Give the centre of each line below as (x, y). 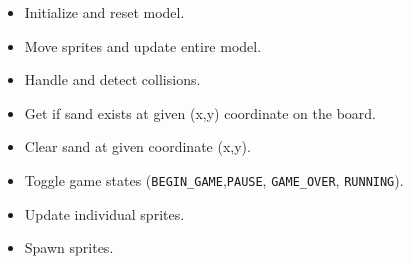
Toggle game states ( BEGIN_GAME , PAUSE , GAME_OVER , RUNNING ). (214, 179)
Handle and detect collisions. (112, 79)
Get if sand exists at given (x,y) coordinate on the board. (200, 112)
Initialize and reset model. (104, 12)
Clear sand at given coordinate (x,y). (137, 146)
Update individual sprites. (104, 213)
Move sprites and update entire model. (143, 45)
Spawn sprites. (69, 247)
